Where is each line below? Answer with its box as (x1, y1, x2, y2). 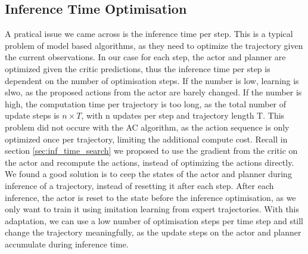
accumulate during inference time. (5, 237, 129, 250)
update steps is (5, 109, 60, 122)
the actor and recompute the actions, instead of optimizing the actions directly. (5, 156, 294, 168)
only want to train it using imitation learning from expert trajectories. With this (5, 203, 300, 215)
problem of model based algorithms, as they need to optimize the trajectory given (5, 39, 303, 51)
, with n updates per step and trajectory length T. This (81, 109, 285, 122)
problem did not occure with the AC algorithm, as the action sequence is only (5, 120, 290, 133)
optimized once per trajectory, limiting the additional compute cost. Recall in (5, 132, 288, 145)
